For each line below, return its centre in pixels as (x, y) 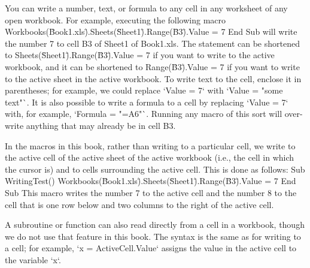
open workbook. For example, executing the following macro (115, 19)
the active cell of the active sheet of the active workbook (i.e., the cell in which (150, 157)
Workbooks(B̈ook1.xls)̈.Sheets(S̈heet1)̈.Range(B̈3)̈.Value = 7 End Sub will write (151, 31)
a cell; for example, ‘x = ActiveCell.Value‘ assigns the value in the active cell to (151, 248)
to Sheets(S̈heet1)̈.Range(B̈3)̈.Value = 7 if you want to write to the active (140, 55)
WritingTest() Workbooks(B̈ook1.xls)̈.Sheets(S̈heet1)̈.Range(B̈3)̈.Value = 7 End (151, 181)
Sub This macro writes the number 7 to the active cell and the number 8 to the (151, 192)
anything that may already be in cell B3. (101, 125)
